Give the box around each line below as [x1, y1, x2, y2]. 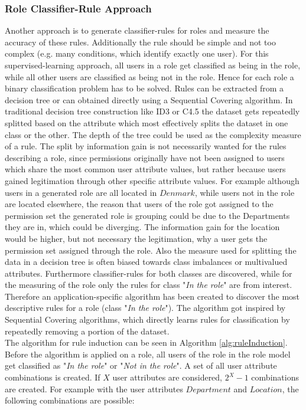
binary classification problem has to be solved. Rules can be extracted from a [5, 82, 284, 94]
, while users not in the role [194, 186, 295, 198]
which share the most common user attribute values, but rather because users [5, 163, 286, 175]
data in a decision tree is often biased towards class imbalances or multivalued [5, 255, 288, 268]
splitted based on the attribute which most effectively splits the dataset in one [5, 116, 288, 129]
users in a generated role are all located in [5, 186, 157, 198]
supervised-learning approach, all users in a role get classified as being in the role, [5, 59, 301, 71]
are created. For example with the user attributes [5, 382, 183, 395]
